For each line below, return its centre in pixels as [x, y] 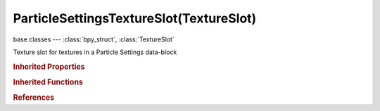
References [34, 98]
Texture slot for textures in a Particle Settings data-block [95, 52]
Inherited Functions [48, 82]
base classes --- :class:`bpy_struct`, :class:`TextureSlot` [94, 39]
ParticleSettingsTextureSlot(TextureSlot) [135, 18]
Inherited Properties [49, 67]
